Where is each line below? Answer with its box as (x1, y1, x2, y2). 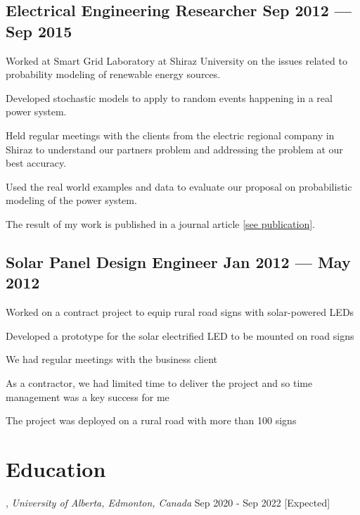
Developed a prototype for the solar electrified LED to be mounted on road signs (6, 328, 354, 343)
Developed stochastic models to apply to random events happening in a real (6, 90, 333, 105)
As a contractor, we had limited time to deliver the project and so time (6, 375, 313, 390)
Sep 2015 (6, 20, 72, 42)
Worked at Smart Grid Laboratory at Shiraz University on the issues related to (6, 53, 347, 68)
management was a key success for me (6, 389, 169, 404)
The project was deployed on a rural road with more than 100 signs (6, 413, 297, 428)
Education (6, 454, 106, 483)
